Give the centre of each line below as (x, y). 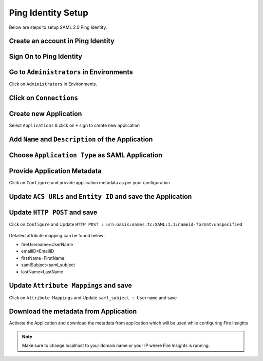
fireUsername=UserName (47, 245)
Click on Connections (44, 98)
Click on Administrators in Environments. (53, 84)
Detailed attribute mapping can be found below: (57, 235)
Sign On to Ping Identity (46, 57)
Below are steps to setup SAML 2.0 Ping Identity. (58, 27)
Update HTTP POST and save (53, 213)
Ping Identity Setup (49, 13)
